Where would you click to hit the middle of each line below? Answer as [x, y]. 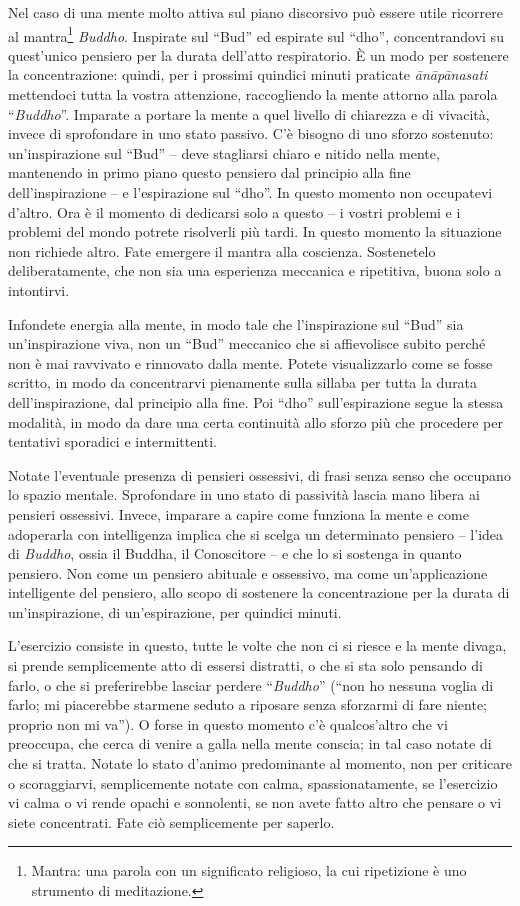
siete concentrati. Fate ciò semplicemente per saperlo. [171, 821]
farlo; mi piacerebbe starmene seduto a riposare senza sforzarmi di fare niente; [248, 704]
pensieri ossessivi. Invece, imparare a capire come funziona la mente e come [238, 513]
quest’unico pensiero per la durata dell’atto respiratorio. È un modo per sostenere [258, 54]
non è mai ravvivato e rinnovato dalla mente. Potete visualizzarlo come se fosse [250, 362]
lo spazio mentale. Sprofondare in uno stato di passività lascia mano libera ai [244, 494]
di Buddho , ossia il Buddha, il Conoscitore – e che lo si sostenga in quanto [235, 553]
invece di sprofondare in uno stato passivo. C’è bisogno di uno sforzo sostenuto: [251, 133]
